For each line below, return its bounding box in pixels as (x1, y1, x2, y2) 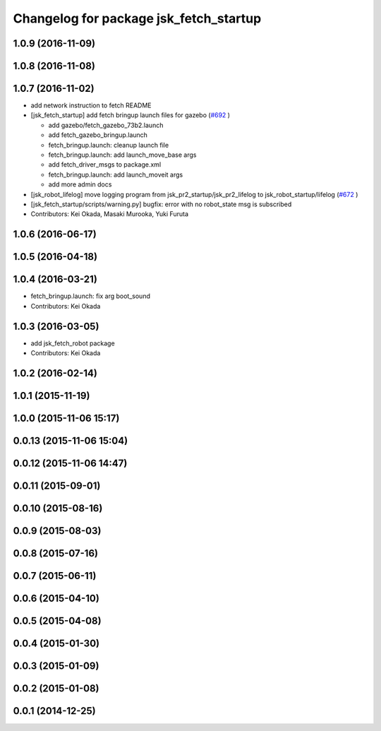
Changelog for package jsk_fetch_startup (13, 11, 262, 26)
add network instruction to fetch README (30, 101, 152, 109)
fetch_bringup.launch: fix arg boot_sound (30, 292, 151, 300)
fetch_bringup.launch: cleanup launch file (48, 141, 169, 149)
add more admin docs (48, 180, 112, 189)
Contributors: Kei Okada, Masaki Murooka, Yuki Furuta (30, 210, 188, 218)
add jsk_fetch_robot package (30, 339, 116, 347)
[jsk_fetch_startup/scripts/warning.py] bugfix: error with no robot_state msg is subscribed (30, 200, 292, 208)
